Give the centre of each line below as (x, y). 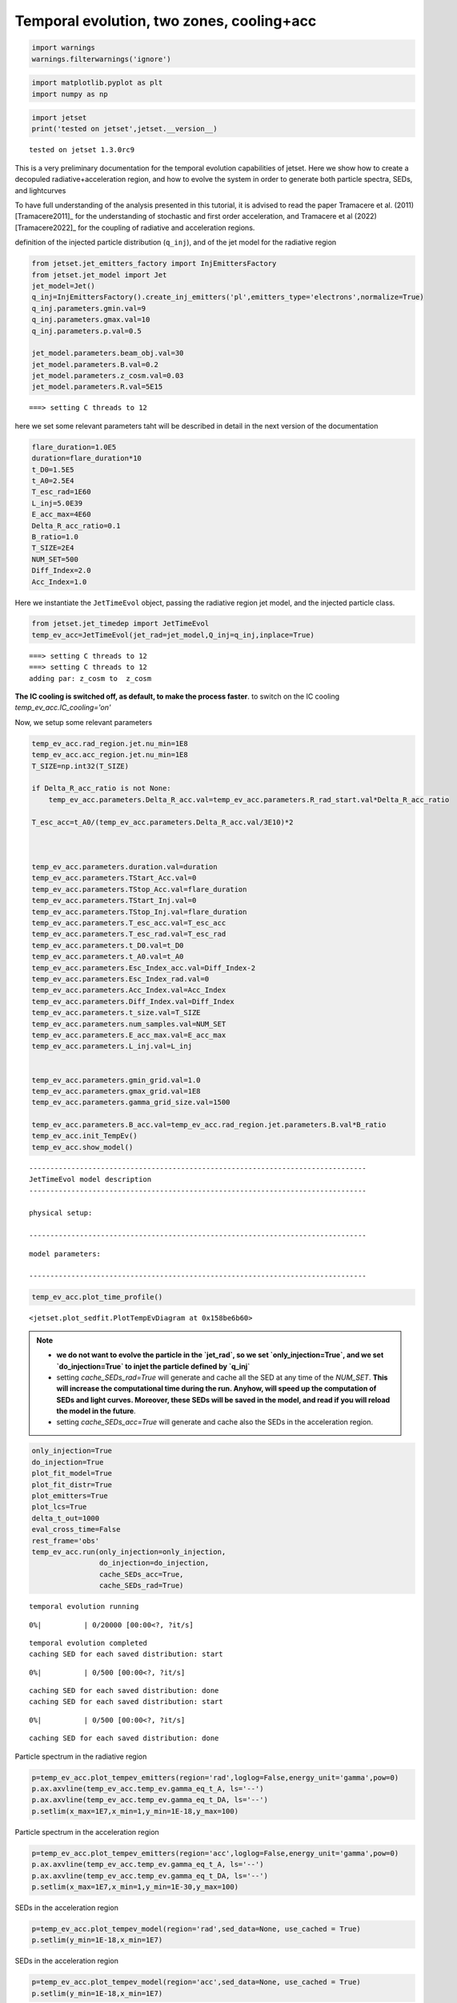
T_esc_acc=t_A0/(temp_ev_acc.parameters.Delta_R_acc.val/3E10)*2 (162, 822)
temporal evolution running (84, 1607)
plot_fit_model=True (72, 1473)
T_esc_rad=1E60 (61, 492)
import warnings (64, 48)
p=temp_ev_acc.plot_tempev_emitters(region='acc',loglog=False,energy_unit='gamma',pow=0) (215, 1853)
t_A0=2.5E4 (53, 481)
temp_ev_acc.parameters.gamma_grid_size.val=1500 (131, 1102)
